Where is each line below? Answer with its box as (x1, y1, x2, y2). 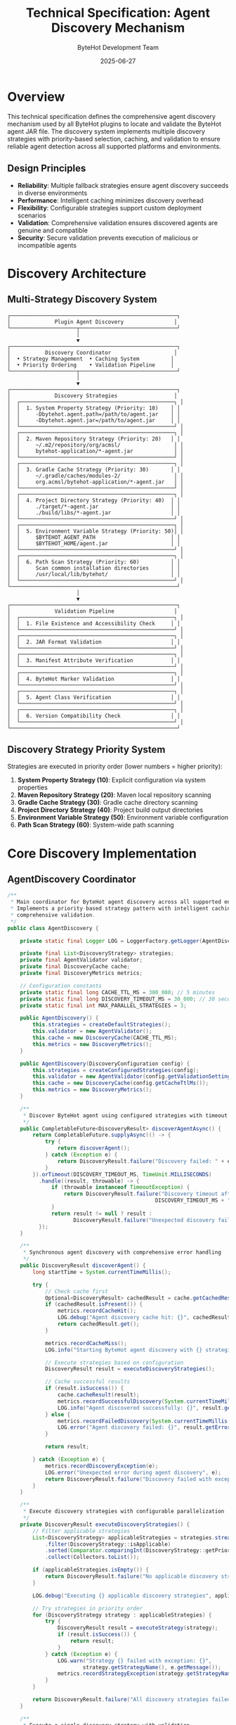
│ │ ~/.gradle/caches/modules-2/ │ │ (7, 472, 184, 479)
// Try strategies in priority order (32, 1605, 143, 1612)
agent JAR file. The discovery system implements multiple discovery (7, 127, 206, 135)
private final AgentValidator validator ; (20, 957, 143, 964)
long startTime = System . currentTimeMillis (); (32, 1268, 171, 1275)
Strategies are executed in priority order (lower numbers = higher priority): (7, 762, 223, 771)
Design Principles (7, 163, 86, 174)
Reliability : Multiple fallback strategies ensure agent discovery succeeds (17, 181, 229, 189)
